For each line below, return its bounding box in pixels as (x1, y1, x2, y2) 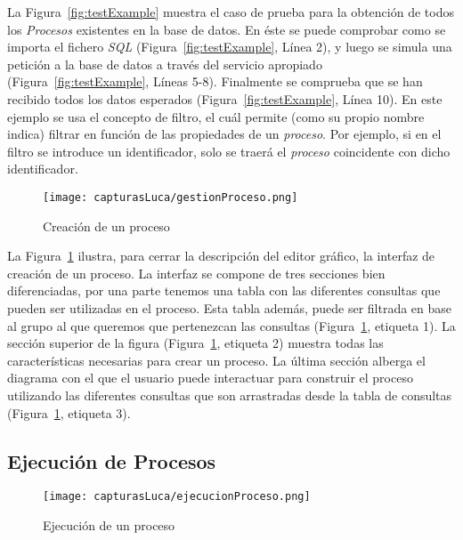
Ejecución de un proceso (43, 515, 175, 534)
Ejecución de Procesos (7, 447, 216, 474)
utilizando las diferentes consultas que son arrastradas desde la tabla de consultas (7, 385, 452, 404)
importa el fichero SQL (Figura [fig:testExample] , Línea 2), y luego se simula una (7, 37, 452, 56)
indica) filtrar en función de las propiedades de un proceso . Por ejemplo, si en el (7, 125, 442, 143)
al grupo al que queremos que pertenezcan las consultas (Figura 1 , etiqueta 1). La (7, 316, 456, 334)
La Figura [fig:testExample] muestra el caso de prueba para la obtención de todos (7, 3, 454, 20)
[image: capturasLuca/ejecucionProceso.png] (43, 490, 311, 504)
